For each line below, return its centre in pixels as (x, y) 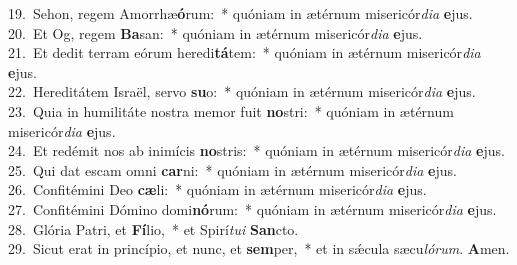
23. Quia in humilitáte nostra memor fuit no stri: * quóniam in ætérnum (231, 110)
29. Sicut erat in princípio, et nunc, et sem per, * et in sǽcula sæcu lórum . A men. (259, 248)
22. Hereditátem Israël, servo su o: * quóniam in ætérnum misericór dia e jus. (242, 91)
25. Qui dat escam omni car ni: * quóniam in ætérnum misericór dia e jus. (232, 169)
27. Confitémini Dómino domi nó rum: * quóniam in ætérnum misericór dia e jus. (252, 208)
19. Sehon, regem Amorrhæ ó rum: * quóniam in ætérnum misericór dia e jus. (240, 13)
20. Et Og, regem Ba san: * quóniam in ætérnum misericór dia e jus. (215, 32)
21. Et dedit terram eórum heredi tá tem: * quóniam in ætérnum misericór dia (244, 52)
